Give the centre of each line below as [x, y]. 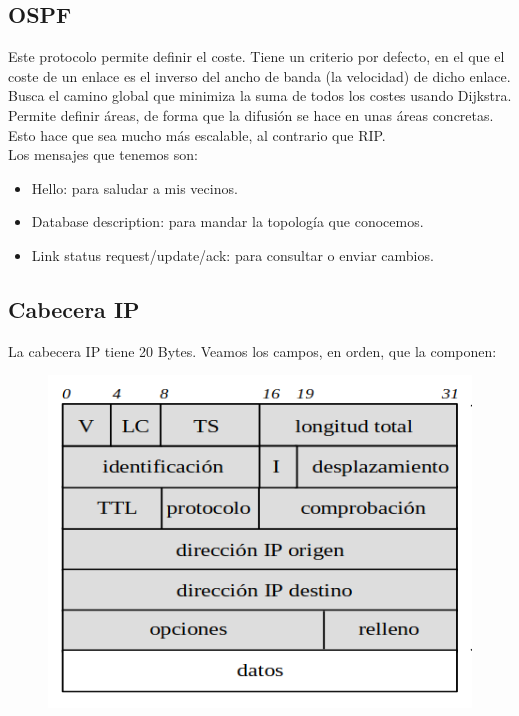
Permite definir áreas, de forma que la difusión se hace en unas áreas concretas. [251, 114]
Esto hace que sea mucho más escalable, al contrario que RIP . [197, 134]
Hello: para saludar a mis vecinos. [134, 187]
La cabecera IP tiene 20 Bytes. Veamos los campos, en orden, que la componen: [252, 350]
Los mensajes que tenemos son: [103, 154]
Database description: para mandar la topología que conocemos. [227, 221]
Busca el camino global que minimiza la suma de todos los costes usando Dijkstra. [260, 95]
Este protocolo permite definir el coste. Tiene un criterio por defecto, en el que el [256, 56]
